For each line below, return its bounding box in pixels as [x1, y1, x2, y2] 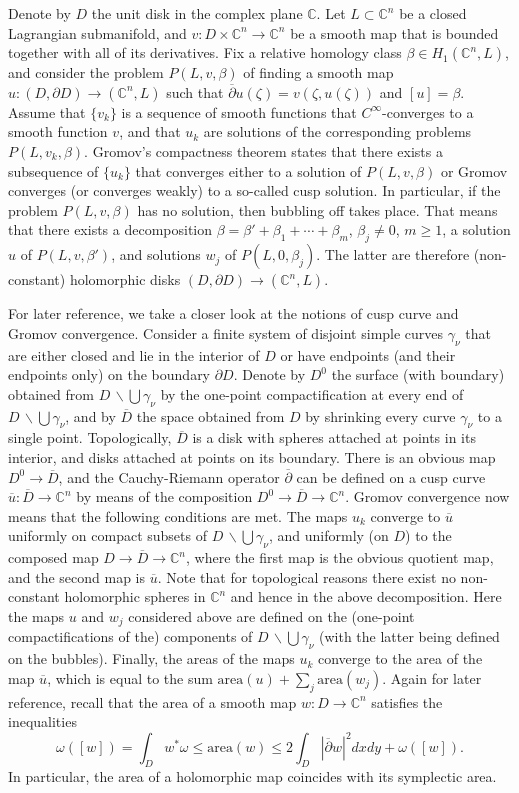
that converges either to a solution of [135, 160, 362, 181]
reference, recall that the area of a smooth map [8, 691, 297, 712]
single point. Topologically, [8, 427, 172, 448]
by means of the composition [76, 486, 253, 507]
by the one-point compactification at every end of [160, 383, 464, 404]
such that [166, 81, 224, 102]
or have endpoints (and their [280, 344, 456, 365]
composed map [8, 547, 99, 568]
